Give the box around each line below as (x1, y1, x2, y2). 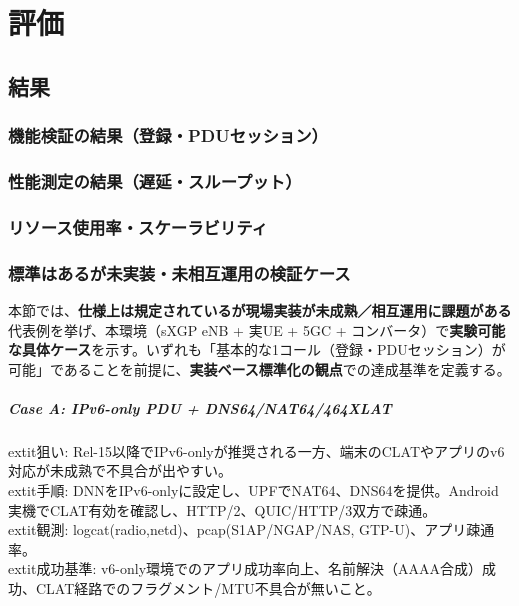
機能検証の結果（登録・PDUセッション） (8, 123, 328, 148)
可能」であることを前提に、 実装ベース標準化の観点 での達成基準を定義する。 (8, 358, 511, 379)
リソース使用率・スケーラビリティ (8, 214, 268, 239)
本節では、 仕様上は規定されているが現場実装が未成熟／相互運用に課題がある (8, 299, 512, 320)
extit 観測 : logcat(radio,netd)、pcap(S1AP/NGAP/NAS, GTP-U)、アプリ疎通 (8, 519, 495, 540)
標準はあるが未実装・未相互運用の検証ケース (8, 260, 351, 285)
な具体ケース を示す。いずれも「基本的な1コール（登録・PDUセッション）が (8, 339, 506, 360)
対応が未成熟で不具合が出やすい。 (8, 460, 232, 481)
